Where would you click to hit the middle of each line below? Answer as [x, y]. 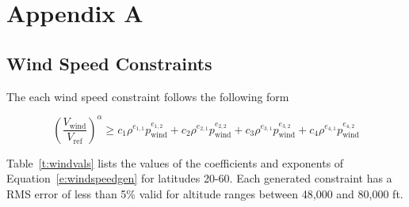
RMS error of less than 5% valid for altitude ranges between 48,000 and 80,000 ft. [205, 193]
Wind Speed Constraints [109, 63]
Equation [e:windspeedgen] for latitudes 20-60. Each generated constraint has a [199, 178]
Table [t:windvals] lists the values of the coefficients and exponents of [175, 162]
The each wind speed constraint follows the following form [148, 96]
